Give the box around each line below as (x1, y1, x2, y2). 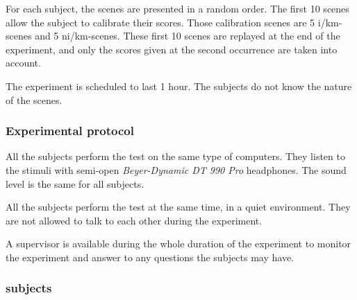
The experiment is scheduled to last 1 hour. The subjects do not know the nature (6, 78, 352, 93)
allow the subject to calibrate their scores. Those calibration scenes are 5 (6, 15, 315, 29)
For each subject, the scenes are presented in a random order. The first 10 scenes (6, 1, 349, 15)
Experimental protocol (6, 122, 134, 139)
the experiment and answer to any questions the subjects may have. (6, 249, 294, 264)
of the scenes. (6, 92, 63, 107)
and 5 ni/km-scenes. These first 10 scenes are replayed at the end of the (35, 28, 340, 43)
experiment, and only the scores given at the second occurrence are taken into (6, 42, 338, 56)
